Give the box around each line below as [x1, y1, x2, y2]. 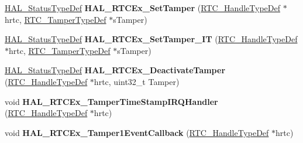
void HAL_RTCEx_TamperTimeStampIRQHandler [5, 95, 218, 107]
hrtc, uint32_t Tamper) [94, 75, 180, 87]
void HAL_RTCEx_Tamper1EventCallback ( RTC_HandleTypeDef [5, 126, 269, 138]
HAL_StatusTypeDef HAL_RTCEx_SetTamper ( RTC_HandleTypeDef [5, 2, 280, 13]
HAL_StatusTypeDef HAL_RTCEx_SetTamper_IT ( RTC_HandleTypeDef [5, 33, 298, 45]
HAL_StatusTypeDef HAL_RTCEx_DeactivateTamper [5, 64, 226, 76]
